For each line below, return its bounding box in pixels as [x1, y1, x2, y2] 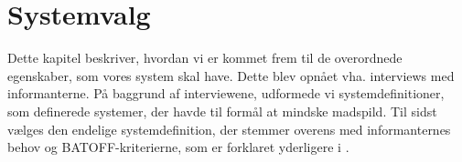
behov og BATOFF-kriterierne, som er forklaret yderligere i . [7, 137, 349, 157]
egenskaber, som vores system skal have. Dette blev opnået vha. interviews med [7, 66, 455, 85]
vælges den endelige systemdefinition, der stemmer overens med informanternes [7, 119, 451, 138]
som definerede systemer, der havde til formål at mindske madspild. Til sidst [7, 101, 437, 120]
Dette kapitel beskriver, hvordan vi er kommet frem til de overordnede [7, 48, 403, 67]
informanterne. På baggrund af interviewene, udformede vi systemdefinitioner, [7, 84, 445, 103]
